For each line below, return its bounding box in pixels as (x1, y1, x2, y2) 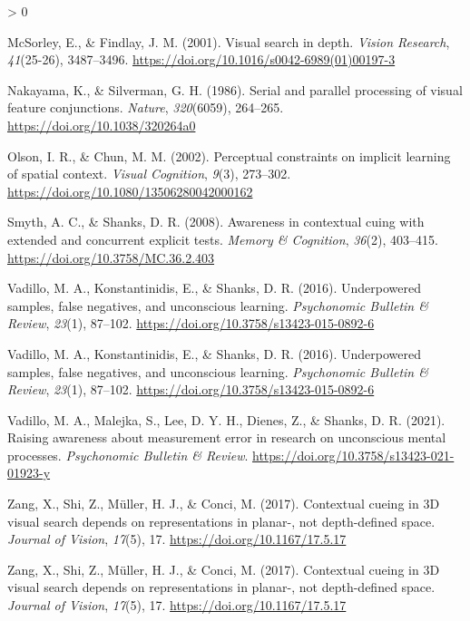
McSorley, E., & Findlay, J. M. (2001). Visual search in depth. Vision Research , (7, 32, 450, 51)
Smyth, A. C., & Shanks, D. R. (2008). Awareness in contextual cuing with (7, 212, 425, 231)
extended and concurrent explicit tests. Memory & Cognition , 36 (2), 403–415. (7, 229, 438, 248)
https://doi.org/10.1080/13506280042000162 (7, 181, 253, 200)
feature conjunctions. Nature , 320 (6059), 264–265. (7, 98, 284, 117)
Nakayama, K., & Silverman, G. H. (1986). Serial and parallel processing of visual (7, 80, 463, 99)
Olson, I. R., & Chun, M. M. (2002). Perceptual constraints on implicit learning (7, 146, 451, 165)
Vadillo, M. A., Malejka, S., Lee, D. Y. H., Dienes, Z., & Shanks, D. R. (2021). (7, 410, 446, 429)
